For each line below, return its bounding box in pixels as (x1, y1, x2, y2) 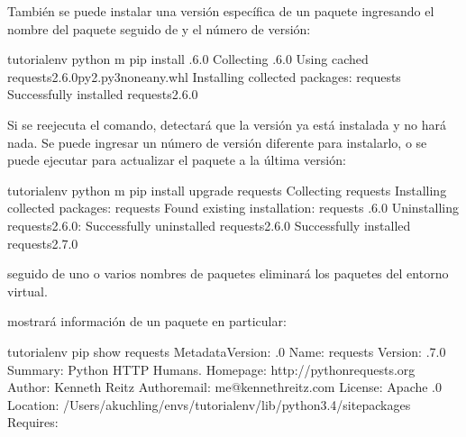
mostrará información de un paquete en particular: (7, 312, 287, 331)
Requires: (7, 413, 59, 432)
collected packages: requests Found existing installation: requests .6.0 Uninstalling (7, 198, 460, 217)
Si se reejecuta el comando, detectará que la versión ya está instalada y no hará (7, 114, 446, 133)
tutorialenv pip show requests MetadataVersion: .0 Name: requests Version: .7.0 (7, 341, 446, 360)
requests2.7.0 (7, 233, 78, 252)
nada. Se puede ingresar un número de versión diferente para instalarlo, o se (7, 132, 427, 151)
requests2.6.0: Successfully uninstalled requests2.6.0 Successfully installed (7, 215, 411, 234)
